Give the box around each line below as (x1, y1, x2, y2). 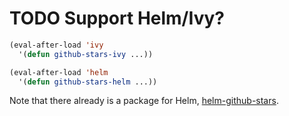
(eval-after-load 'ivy (9, 40, 104, 50)
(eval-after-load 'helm (9, 67, 109, 77)
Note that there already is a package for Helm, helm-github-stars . (9, 95, 279, 107)
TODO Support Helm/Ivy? (9, 7, 225, 30)
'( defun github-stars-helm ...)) (18, 77, 158, 87)
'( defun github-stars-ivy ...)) (18, 49, 154, 59)
